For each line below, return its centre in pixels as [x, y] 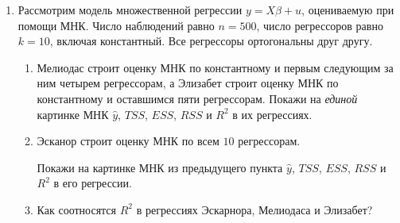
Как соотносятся [77, 209]
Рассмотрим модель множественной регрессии [130, 10]
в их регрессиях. [272, 114]
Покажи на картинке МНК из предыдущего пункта [160, 167]
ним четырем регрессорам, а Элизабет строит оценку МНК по [188, 83]
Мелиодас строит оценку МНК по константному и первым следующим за [215, 67]
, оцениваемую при [348, 10]
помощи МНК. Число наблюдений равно [116, 25]
